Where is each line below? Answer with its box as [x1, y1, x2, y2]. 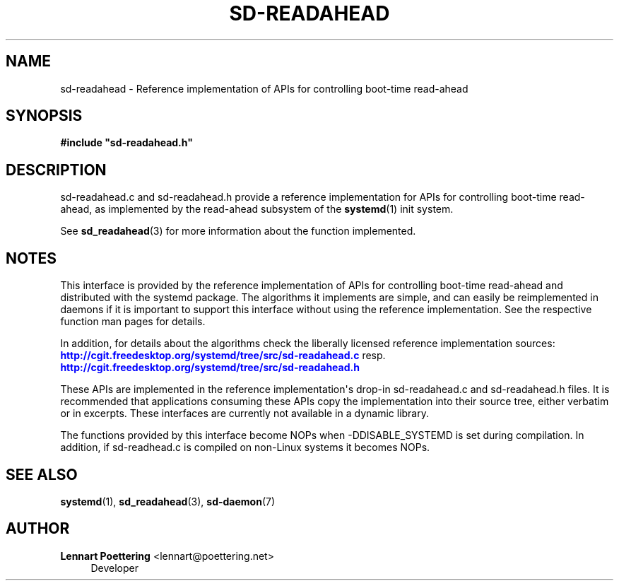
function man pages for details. [60, 315, 206, 328]
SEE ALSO [6, 465, 78, 484]
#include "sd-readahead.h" [60, 136, 193, 149]
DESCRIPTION [6, 160, 107, 179]
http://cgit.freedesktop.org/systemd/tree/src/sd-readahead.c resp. [60, 349, 386, 362]
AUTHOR [6, 520, 70, 538]
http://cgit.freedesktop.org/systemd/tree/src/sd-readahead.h [60, 361, 360, 374]
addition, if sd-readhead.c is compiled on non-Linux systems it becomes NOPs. [60, 441, 430, 454]
